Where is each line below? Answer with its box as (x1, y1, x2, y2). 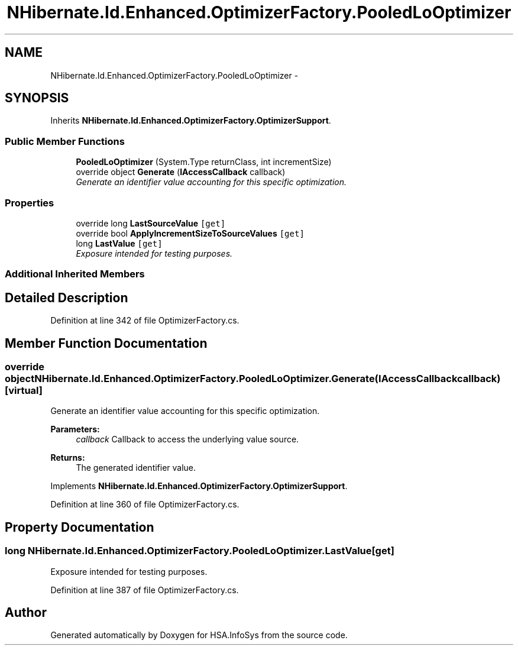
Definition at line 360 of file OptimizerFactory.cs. (50, 499, 239, 510)
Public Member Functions (5, 135, 125, 147)
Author (5, 605, 47, 620)
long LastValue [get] (76, 238, 163, 248)
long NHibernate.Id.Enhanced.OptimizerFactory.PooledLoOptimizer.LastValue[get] (5, 545, 394, 557)
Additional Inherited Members (5, 268, 145, 280)
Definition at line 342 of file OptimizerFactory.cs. (50, 315, 239, 326)
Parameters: (50, 424, 100, 435)
